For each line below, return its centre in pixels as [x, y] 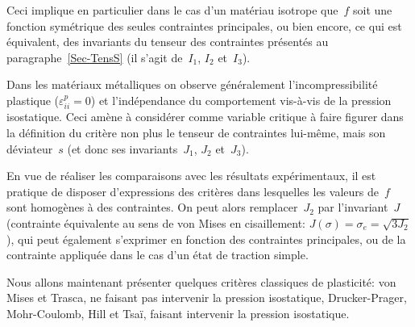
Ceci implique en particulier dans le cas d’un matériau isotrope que [172, 10]
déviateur [30, 148]
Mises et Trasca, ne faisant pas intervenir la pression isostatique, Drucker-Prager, [207, 298]
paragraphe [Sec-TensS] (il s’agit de [95, 57]
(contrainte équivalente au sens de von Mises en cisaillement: [156, 222]
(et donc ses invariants [122, 148]
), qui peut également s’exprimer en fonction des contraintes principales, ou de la [206, 239]
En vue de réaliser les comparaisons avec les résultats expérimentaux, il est [191, 176]
